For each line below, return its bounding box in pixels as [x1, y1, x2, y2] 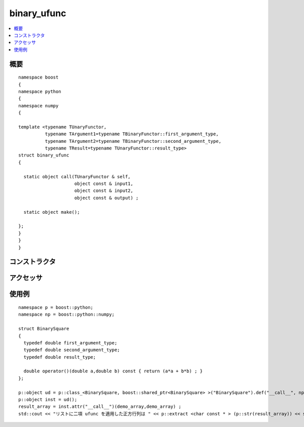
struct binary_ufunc [18, 152, 69, 158]
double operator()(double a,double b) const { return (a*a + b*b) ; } [23, 368, 203, 374]
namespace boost [18, 74, 59, 81]
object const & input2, [74, 188, 134, 193]
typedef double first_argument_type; [23, 340, 118, 345]
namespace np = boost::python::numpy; [18, 312, 115, 318]
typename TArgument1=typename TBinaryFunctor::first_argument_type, [45, 131, 219, 137]
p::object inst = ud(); [18, 397, 78, 403]
